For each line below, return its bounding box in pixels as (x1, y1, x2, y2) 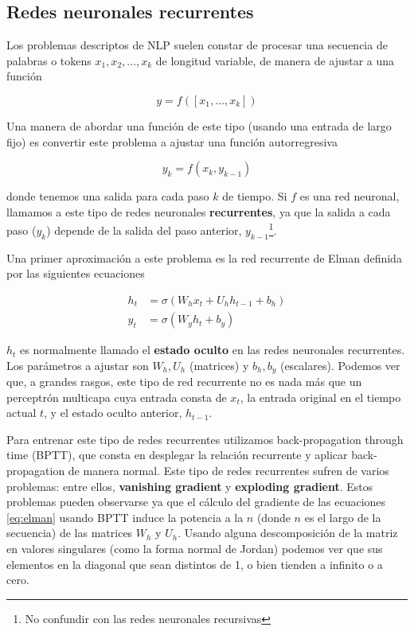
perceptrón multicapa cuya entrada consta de (6, 388, 227, 405)
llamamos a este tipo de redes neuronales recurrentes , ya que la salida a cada (6, 203, 391, 220)
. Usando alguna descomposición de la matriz (178, 524, 398, 541)
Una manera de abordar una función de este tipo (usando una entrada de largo (6, 117, 392, 134)
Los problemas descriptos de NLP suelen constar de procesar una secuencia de (6, 37, 388, 53)
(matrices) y (189, 356, 249, 373)
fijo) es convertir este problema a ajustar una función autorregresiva (6, 133, 338, 150)
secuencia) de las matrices (6, 524, 133, 541)
